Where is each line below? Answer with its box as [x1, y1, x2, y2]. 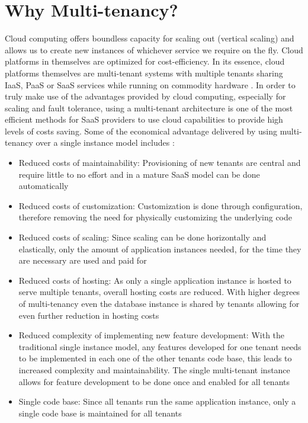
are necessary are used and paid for [18, 254, 147, 267]
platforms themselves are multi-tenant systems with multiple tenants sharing [5, 66, 283, 79]
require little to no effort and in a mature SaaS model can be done [18, 168, 260, 180]
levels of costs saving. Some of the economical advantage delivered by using [5, 124, 278, 137]
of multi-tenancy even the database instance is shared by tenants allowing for [18, 297, 300, 309]
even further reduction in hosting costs [18, 309, 159, 321]
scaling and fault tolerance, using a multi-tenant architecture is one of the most [5, 101, 293, 114]
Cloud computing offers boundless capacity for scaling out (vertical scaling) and [5, 32, 294, 44]
